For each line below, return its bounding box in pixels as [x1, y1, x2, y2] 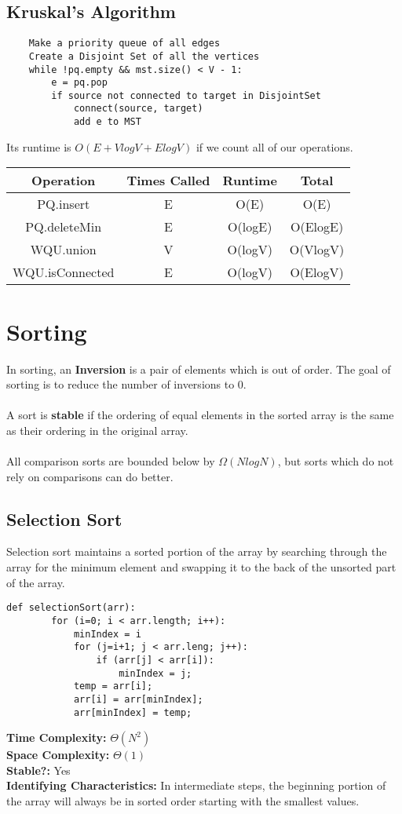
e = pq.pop [51, 77, 108, 89]
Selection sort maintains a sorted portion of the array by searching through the [6, 543, 387, 560]
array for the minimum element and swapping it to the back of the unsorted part [6, 559, 397, 575]
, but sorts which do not [277, 453, 394, 469]
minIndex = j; [119, 667, 192, 679]
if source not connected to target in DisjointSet [51, 89, 321, 101]
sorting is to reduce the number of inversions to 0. [6, 376, 247, 392]
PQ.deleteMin [25, 217, 102, 236]
